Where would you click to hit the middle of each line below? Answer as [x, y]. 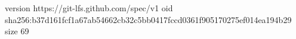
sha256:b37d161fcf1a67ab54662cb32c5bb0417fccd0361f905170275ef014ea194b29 [148, 19]
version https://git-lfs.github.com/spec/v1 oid [89, 8]
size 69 [17, 31]
